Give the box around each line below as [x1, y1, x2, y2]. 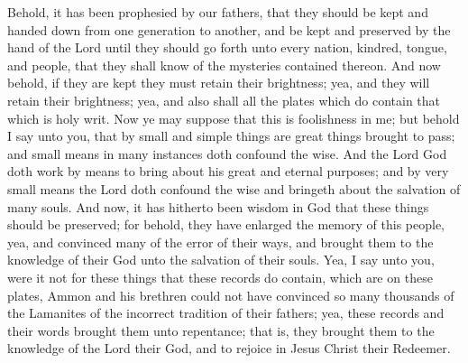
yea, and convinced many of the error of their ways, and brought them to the [7, 232, 434, 251]
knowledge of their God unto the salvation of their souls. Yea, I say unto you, [7, 250, 435, 269]
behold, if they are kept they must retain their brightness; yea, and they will [7, 73, 430, 92]
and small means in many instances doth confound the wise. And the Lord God [7, 144, 447, 163]
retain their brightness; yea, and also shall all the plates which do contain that [7, 90, 441, 109]
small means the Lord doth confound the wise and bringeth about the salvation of [7, 179, 461, 198]
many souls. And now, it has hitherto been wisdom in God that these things [7, 197, 429, 216]
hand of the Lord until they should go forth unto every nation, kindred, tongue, [7, 38, 447, 57]
